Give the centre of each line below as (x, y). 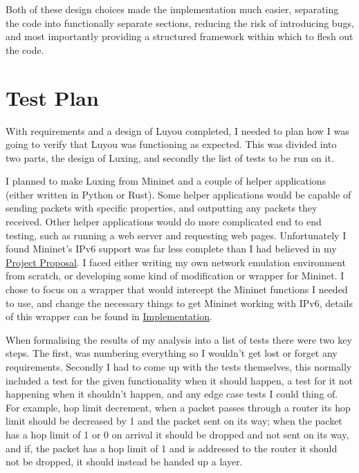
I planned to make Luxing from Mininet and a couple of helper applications (166, 181)
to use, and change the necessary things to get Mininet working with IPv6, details (179, 303)
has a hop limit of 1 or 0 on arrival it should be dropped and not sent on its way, (177, 434)
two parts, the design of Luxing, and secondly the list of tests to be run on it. (170, 157)
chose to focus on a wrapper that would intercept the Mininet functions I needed (177, 289)
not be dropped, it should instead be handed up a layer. (124, 462)
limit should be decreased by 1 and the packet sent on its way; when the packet (174, 421)
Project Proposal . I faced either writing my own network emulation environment (176, 262)
